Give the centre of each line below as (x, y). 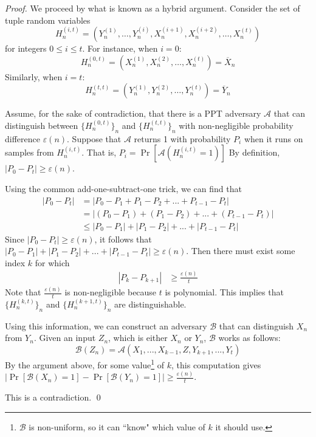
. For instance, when (120, 48)
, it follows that (123, 239)
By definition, (254, 152)
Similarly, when (34, 76)
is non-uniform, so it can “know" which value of (117, 426)
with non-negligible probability (236, 125)
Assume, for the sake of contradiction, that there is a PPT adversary (133, 113)
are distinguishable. (150, 304)
